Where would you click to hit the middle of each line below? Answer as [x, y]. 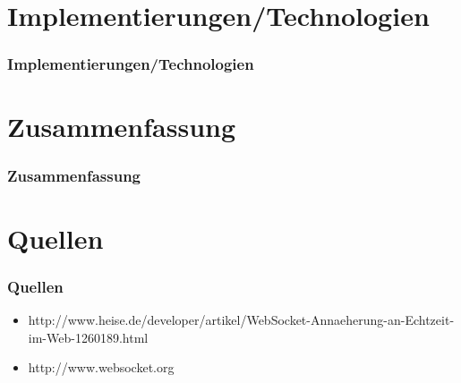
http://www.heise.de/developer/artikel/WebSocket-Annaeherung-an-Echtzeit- [241, 320]
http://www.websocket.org [101, 367]
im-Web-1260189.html [88, 337]
